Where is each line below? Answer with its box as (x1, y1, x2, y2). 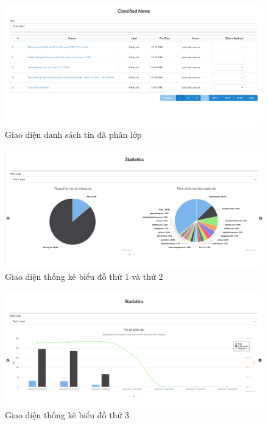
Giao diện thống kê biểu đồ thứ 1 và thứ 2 (5, 270, 163, 283)
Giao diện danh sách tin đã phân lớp (5, 128, 142, 141)
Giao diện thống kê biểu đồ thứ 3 (5, 409, 129, 421)
